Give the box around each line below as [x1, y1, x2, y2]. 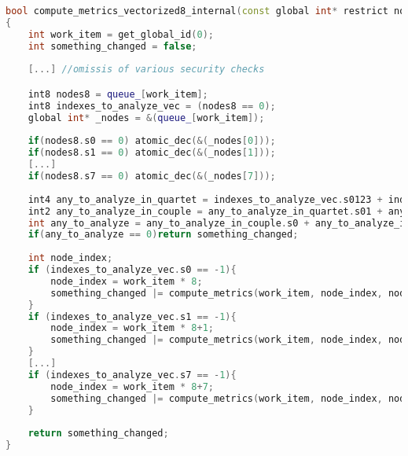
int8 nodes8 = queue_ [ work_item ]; [28, 88, 208, 100]
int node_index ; [28, 252, 113, 264]
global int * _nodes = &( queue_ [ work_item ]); [28, 112, 265, 123]
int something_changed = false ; [28, 40, 197, 52]
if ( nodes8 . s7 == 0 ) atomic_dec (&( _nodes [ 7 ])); [28, 171, 276, 182]
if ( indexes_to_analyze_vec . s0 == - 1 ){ [28, 264, 237, 276]
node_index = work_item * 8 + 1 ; [50, 322, 214, 334]
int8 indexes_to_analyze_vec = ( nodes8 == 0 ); [28, 100, 276, 112]
